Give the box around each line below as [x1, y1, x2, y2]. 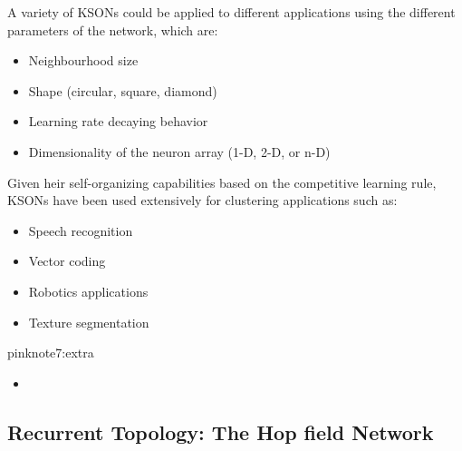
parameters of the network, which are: [7, 20, 218, 39]
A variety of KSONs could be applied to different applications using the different [7, 3, 456, 21]
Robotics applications [28, 281, 149, 300]
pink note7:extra [7, 343, 94, 362]
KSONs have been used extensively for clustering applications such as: [7, 191, 398, 210]
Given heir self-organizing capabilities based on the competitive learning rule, [7, 172, 437, 191]
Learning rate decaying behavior [28, 112, 208, 131]
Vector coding [28, 251, 106, 270]
